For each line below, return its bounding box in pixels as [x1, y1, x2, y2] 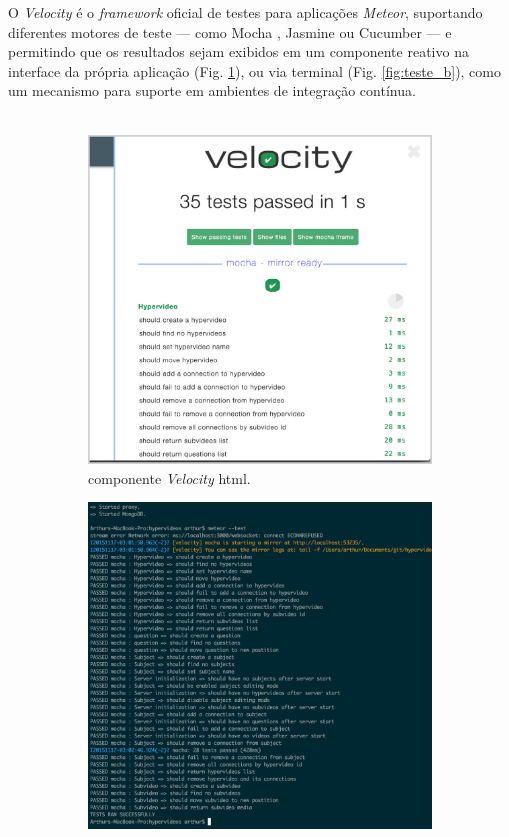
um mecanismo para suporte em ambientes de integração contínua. [8, 80, 416, 101]
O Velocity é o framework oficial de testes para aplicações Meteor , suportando [8, 2, 483, 22]
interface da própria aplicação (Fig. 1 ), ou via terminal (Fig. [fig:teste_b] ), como [8, 60, 502, 81]
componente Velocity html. [88, 467, 251, 488]
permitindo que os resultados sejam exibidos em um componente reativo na [8, 41, 469, 62]
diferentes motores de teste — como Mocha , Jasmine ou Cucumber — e [8, 21, 452, 42]
